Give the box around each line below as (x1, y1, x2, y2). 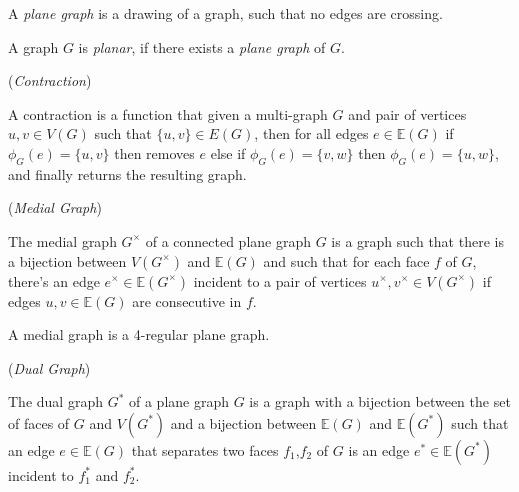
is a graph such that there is (331, 230, 504, 251)
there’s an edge (8, 270, 100, 291)
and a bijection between (170, 412, 317, 433)
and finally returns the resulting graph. (8, 163, 247, 184)
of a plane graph (128, 391, 229, 412)
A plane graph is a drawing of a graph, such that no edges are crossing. (8, 3, 443, 23)
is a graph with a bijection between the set (249, 391, 511, 412)
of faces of (8, 412, 70, 433)
